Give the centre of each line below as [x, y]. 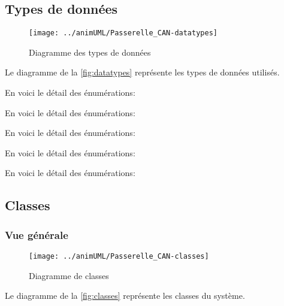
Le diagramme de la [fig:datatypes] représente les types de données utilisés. [142, 72]
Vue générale [37, 234]
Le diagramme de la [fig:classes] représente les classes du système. [125, 296]
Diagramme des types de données [90, 52]
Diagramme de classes [69, 275]
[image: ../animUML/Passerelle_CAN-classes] [119, 257]
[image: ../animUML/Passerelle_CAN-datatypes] [123, 33]
